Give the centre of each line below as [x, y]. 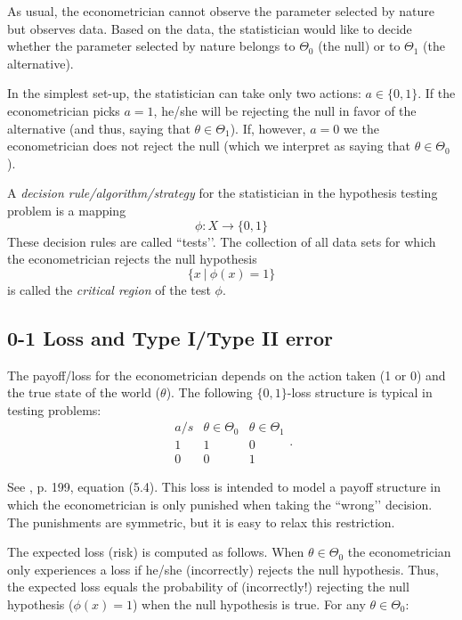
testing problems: [54, 409]
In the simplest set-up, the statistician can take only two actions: [184, 93]
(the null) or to [359, 46]
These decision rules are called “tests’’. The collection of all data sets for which [222, 241]
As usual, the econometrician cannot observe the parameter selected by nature [221, 11]
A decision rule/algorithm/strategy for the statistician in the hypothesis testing [223, 193]
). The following [209, 392]
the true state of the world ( [84, 392]
